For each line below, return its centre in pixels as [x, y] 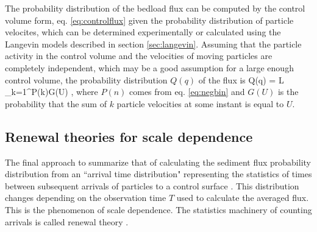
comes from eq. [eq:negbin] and [187, 92]
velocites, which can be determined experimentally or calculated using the [143, 32]
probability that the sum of [56, 103]
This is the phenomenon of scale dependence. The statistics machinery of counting [158, 209]
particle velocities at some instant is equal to [200, 103]
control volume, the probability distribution [86, 79]
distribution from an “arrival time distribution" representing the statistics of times [158, 174]
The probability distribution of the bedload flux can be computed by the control [155, 8]
